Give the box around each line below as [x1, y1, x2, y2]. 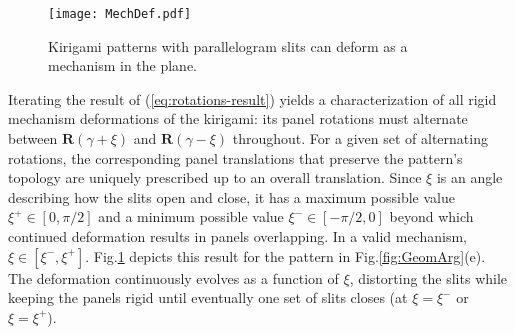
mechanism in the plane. [48, 55, 198, 76]
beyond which [389, 206, 474, 227]
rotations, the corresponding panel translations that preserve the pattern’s [8, 147, 463, 168]
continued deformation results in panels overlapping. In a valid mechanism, [8, 226, 467, 246]
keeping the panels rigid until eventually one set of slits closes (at [8, 287, 408, 308]
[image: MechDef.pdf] [48, 7, 192, 21]
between [8, 128, 58, 149]
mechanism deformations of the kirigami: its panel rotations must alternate [8, 108, 468, 129]
